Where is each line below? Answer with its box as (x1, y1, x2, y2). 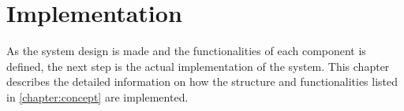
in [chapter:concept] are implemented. (6, 88, 189, 105)
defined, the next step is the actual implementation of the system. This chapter (6, 57, 390, 74)
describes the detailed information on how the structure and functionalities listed (6, 73, 398, 90)
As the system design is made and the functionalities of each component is (6, 43, 366, 59)
